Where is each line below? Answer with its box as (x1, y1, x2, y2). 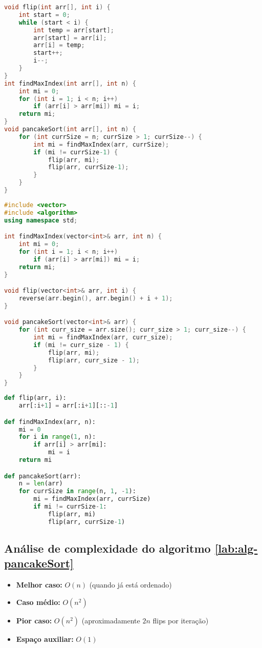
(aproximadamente (81, 615, 140, 625)
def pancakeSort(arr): (4, 472, 81, 480)
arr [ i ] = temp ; (33, 42, 85, 49)
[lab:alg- (214, 540, 258, 556)
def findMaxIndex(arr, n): (4, 418, 96, 426)
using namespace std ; (4, 216, 78, 224)
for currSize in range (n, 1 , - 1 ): (18, 488, 136, 495)
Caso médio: (16, 596, 60, 607)
